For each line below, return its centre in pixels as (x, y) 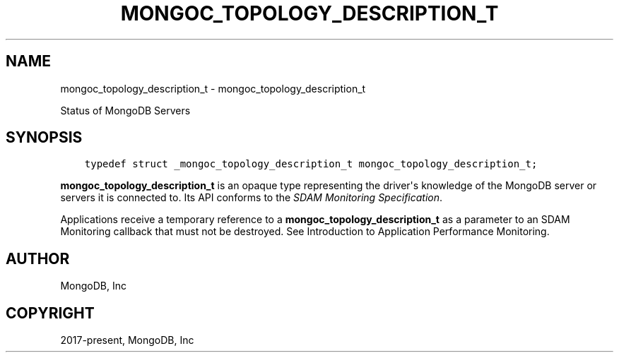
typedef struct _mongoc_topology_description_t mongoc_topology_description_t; (311, 164)
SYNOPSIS (44, 138)
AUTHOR (38, 258)
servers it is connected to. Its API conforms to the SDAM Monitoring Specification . (252, 198)
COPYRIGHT (50, 313)
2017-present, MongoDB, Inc (127, 340)
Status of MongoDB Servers (125, 110)
